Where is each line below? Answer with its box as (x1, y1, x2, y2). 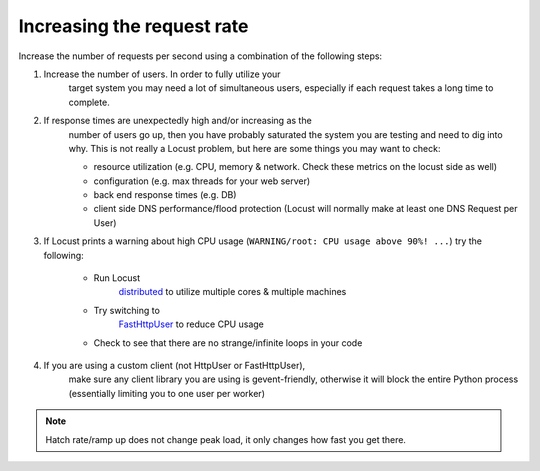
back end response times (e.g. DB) (93, 189, 237, 201)
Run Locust (93, 272, 141, 284)
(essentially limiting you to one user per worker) (68, 387, 265, 399)
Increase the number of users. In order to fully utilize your (43, 68, 281, 80)
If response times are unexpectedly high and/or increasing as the (43, 115, 312, 127)
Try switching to (93, 304, 160, 316)
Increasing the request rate (18, 15, 249, 37)
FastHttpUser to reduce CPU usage (118, 318, 265, 330)
